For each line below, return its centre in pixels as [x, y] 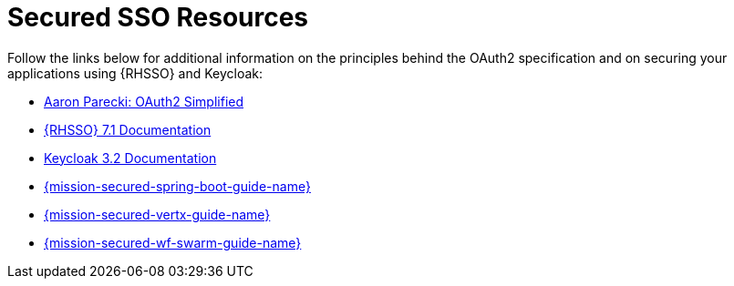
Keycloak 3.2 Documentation [130, 158]
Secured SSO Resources [158, 17]
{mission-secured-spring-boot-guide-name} [177, 186]
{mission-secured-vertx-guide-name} [157, 214]
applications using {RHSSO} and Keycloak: [135, 73]
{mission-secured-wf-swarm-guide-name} [173, 242]
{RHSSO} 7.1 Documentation [128, 129]
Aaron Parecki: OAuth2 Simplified [144, 101]
